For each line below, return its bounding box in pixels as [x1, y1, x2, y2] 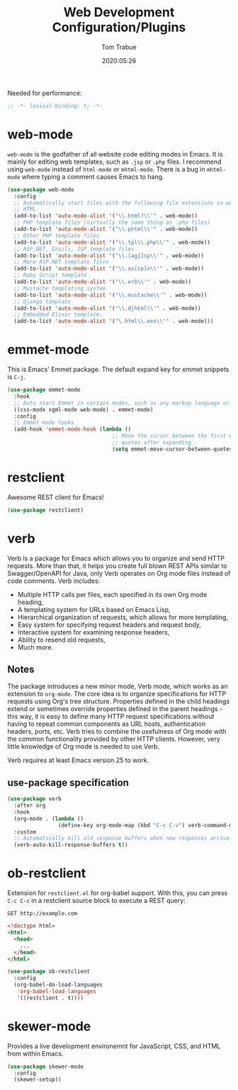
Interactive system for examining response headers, [17, 628, 170, 636]
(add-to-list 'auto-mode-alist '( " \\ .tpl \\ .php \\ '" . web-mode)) [13, 239, 211, 246]
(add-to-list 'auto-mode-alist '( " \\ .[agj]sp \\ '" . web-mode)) [13, 252, 204, 259]
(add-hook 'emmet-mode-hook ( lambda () [13, 426, 132, 433]
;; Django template [13, 298, 72, 305]
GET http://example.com [7, 910, 78, 917]
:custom [13, 828, 37, 836]
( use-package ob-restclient [7, 968, 91, 975]
